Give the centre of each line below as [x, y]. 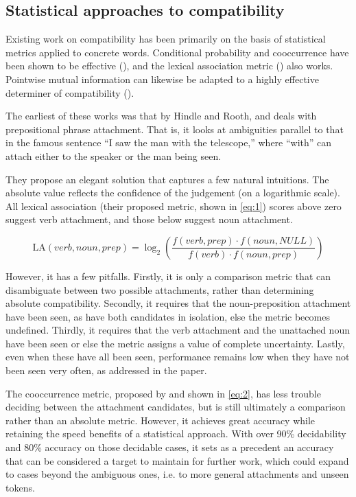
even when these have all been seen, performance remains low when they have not [178, 357]
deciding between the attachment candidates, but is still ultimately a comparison [176, 407]
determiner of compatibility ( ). [70, 92]
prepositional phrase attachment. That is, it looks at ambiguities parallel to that [175, 129]
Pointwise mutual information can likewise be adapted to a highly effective [162, 79]
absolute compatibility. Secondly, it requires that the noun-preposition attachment [178, 303]
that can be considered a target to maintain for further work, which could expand [177, 460]
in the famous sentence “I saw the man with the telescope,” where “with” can [169, 142]
